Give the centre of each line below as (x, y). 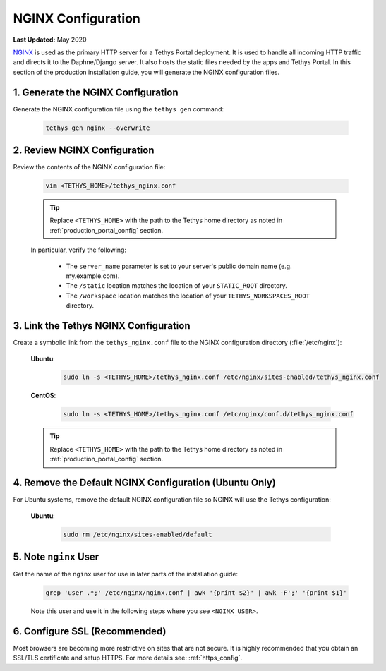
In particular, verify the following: (79, 250)
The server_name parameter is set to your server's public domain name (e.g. (179, 266)
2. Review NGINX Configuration (84, 151)
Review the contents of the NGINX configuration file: (89, 167)
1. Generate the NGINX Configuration (96, 92)
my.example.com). (93, 276)
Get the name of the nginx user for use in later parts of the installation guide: (126, 574)
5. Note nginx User (56, 556)
